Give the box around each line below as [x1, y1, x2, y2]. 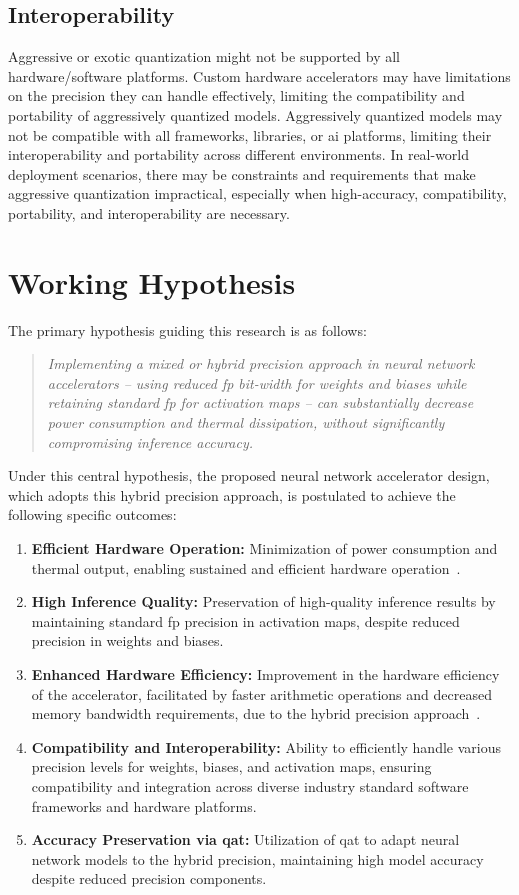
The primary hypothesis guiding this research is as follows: [8, 319, 367, 340]
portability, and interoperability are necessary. [8, 202, 290, 223]
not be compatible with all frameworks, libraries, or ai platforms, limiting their [8, 124, 492, 145]
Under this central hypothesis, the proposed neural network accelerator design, [8, 465, 490, 486]
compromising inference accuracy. [47, 431, 254, 452]
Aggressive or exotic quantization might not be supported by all [8, 46, 400, 67]
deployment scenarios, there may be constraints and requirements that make [8, 163, 476, 184]
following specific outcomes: [8, 504, 177, 525]
